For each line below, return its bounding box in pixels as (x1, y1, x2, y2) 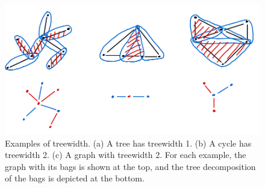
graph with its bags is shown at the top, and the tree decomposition (5, 160, 256, 172)
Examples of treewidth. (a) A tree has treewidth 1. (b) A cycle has (5, 136, 252, 149)
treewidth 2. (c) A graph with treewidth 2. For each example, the (5, 148, 246, 161)
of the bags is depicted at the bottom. (5, 172, 145, 184)
